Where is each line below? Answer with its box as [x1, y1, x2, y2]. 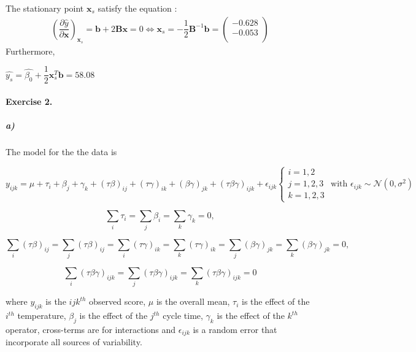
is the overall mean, [156, 295, 230, 308]
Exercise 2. [6, 95, 53, 108]
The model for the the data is [6, 145, 117, 158]
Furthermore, [6, 44, 55, 57]
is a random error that [193, 323, 277, 335]
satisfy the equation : [98, 2, 177, 14]
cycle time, [163, 309, 203, 322]
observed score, [89, 295, 146, 308]
